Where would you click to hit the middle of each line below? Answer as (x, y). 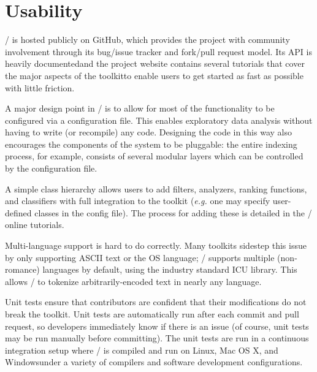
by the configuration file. (51, 168)
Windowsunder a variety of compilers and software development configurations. (154, 362)
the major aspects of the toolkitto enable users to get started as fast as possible (154, 75)
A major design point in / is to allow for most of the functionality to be (140, 108)
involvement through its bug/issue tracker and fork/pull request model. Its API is (158, 51)
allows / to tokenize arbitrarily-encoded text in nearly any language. (133, 281)
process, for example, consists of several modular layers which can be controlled (154, 156)
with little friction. (40, 87)
